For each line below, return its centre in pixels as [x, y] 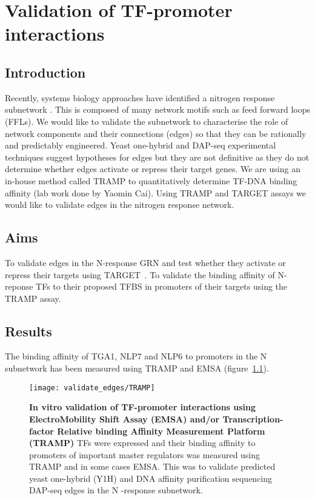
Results [28, 331]
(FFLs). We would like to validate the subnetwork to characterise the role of [147, 121]
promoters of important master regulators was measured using [145, 454]
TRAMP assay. [33, 298]
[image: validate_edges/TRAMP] [92, 388]
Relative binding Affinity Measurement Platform [161, 431]
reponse [19, 286]
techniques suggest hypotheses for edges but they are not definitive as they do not [157, 157]
